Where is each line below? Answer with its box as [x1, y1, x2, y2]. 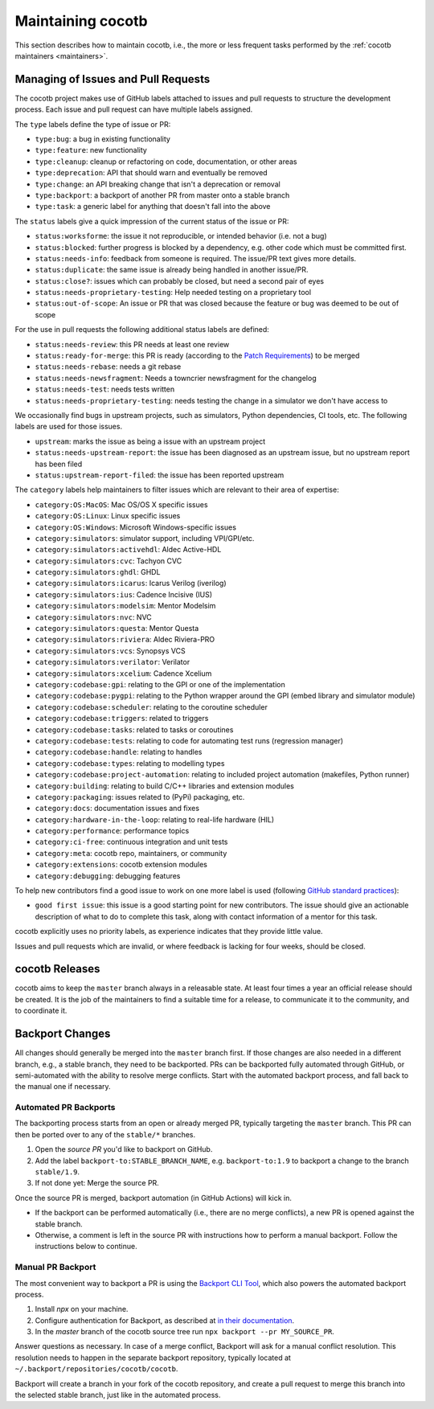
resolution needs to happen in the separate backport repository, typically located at [14, 1353, 291, 1362]
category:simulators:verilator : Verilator [35, 657, 190, 667]
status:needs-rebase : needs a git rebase [35, 362, 182, 371]
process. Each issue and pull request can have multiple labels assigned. [14, 104, 253, 114]
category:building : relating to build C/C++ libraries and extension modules [35, 780, 295, 791]
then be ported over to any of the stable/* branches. [14, 1129, 196, 1139]
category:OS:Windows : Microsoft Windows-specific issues [35, 522, 237, 532]
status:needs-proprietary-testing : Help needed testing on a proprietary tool [35, 288, 312, 297]
